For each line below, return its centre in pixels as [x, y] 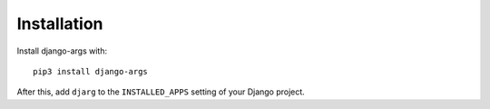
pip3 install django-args [91, 71]
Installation [60, 24]
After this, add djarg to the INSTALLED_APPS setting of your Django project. [161, 92]
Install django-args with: [62, 51]
